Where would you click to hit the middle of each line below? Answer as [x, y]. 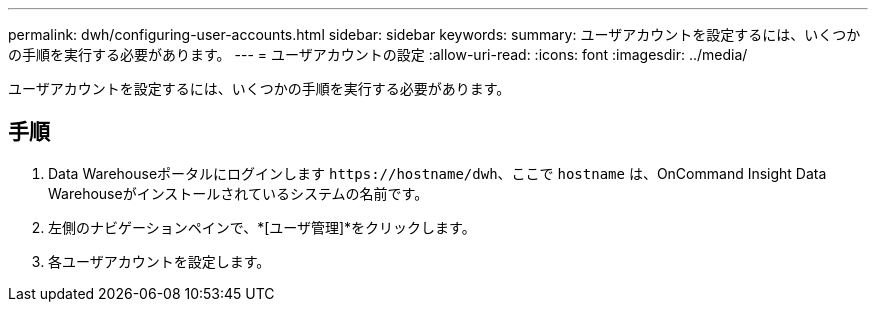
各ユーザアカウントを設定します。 [159, 261]
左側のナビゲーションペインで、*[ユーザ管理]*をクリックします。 [262, 227]
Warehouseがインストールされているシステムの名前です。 [238, 193]
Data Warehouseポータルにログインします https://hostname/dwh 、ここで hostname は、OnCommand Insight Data [437, 173]
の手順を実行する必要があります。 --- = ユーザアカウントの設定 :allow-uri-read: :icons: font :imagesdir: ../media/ [378, 54]
